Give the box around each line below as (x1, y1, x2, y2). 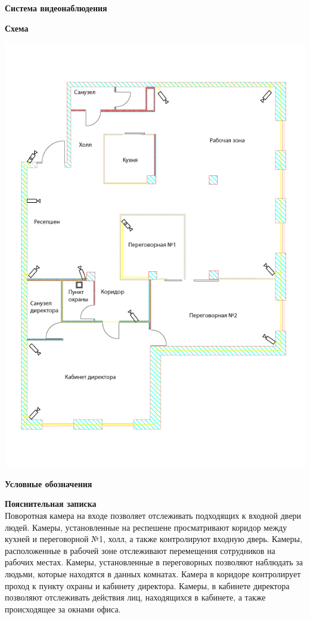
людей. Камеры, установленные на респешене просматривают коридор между (5, 521, 287, 533)
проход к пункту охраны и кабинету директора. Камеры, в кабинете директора (5, 579, 290, 592)
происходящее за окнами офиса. (5, 602, 121, 615)
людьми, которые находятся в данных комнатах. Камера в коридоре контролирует (5, 567, 301, 580)
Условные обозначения (5, 477, 92, 490)
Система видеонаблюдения (5, 2, 107, 14)
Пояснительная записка (5, 497, 97, 510)
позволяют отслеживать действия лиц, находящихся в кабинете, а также (5, 591, 266, 603)
